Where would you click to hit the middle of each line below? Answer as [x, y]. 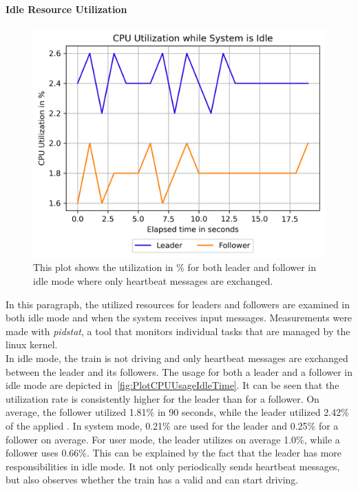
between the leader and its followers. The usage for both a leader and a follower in [179, 371]
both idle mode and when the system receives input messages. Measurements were [179, 318]
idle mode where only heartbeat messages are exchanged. [153, 281]
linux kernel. [32, 344]
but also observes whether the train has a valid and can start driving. [152, 480]
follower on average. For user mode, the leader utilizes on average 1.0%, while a [173, 439]
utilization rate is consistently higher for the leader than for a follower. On [162, 398]
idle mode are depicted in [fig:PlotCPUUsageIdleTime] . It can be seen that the [172, 385]
